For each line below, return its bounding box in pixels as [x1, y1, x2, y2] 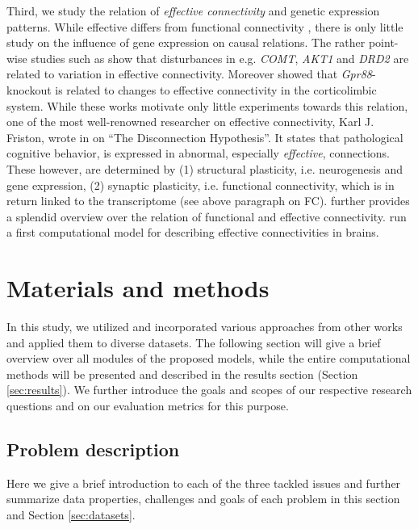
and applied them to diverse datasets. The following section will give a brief [6, 334, 381, 351]
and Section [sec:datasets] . [6, 506, 136, 523]
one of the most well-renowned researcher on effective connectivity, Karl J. [6, 113, 374, 130]
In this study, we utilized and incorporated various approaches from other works [6, 318, 403, 335]
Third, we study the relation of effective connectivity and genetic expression [6, 2, 380, 19]
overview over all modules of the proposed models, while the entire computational [6, 350, 411, 367]
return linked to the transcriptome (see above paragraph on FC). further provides [6, 192, 410, 209]
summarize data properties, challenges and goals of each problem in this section [6, 490, 400, 507]
